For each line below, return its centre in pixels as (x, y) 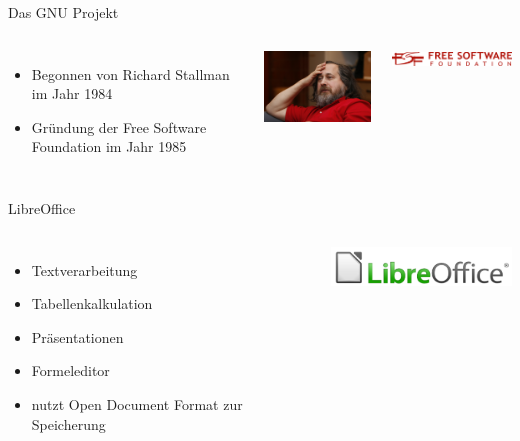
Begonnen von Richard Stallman (130, 73)
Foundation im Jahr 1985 (109, 146)
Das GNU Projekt (63, 12)
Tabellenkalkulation (92, 303)
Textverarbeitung (84, 269)
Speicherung (68, 423)
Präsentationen (77, 336)
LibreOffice (42, 207)
